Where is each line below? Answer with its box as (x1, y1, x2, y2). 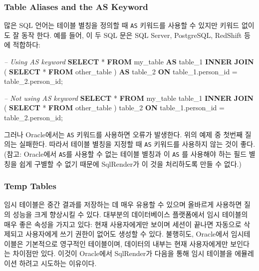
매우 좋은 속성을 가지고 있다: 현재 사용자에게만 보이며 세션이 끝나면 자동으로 (4, 219, 242, 229)
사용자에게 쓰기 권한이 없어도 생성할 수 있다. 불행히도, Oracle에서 (25, 229, 229, 239)
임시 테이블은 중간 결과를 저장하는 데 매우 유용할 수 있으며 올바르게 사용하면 (4, 199, 242, 210)
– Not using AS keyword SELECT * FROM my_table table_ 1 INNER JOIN (4, 92, 254, 103)
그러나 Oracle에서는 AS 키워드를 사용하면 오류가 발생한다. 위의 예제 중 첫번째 (4, 129, 243, 139)
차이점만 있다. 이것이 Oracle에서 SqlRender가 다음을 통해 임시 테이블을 (12, 248, 233, 259)
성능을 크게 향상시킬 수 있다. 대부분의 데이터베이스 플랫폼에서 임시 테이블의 (12, 209, 248, 219)
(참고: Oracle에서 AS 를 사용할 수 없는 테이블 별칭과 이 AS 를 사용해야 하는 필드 (4, 148, 247, 159)
